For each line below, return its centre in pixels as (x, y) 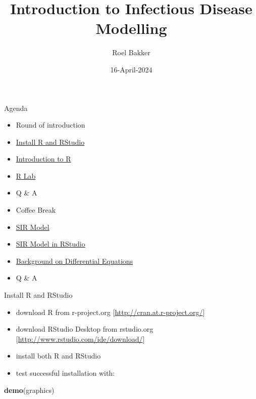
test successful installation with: (65, 373)
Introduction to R (43, 159)
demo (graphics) (29, 390)
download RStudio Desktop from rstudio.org (85, 329)
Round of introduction (50, 125)
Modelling (131, 28)
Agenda (16, 108)
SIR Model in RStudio (50, 244)
